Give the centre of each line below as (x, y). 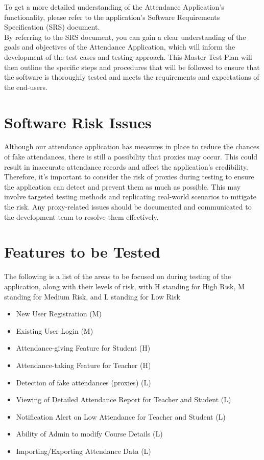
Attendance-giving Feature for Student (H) (83, 348)
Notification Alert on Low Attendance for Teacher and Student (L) (121, 416)
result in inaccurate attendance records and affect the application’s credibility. (126, 166)
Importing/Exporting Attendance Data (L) (83, 451)
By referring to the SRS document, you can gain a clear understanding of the (125, 37)
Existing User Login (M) (55, 330)
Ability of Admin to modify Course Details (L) (89, 434)
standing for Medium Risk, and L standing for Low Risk (92, 296)
